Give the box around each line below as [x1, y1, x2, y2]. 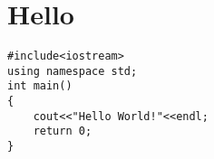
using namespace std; [7, 64, 138, 78]
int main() [7, 79, 73, 93]
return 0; [33, 125, 92, 138]
